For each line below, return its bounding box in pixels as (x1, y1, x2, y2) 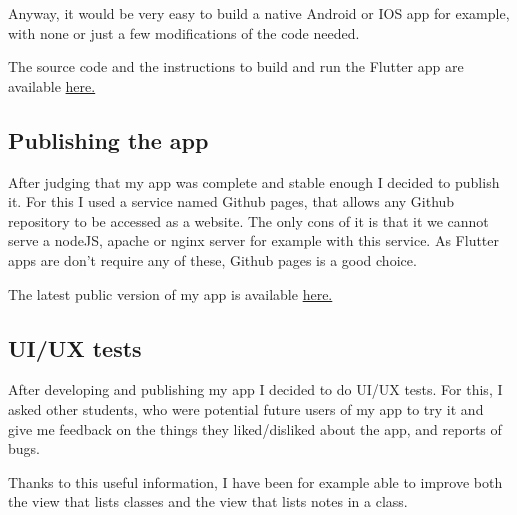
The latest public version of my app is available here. (8, 283, 333, 304)
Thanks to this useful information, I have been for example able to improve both (8, 471, 503, 492)
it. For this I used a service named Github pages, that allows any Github (8, 191, 455, 212)
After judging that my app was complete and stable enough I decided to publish (8, 171, 500, 192)
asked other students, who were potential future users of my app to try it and (8, 398, 484, 419)
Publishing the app (8, 124, 209, 155)
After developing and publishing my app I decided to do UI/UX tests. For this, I (8, 379, 503, 400)
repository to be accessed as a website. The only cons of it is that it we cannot (8, 210, 489, 231)
